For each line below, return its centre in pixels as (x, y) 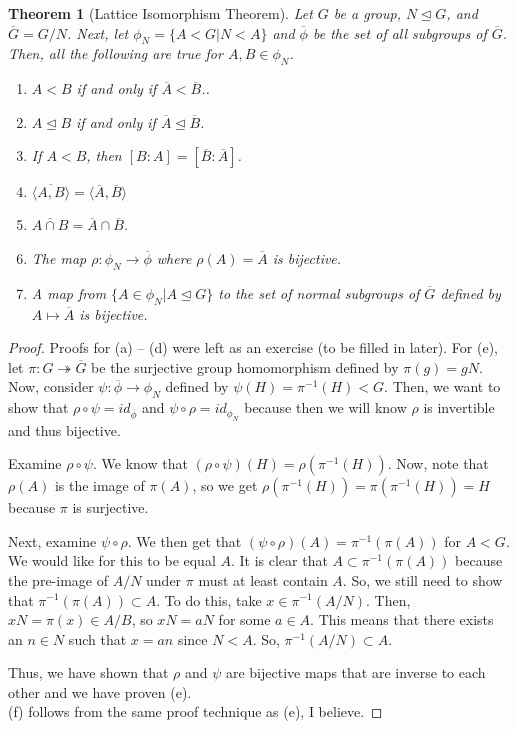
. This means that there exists (402, 619)
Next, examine (52, 540)
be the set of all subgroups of (399, 32)
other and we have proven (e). (100, 691)
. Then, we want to (442, 386)
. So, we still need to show (422, 579)
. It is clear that (279, 560)
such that (97, 638)
